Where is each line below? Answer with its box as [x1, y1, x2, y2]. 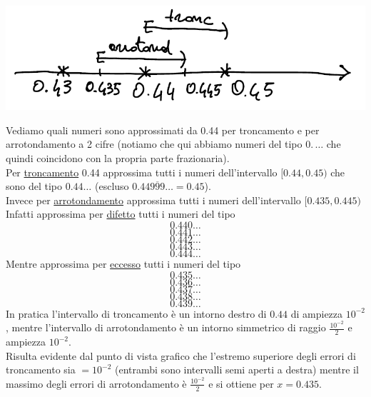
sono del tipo [6, 179, 63, 194]
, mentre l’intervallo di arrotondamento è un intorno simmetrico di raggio [6, 320, 326, 335]
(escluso [94, 179, 129, 194]
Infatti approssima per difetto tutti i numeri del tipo [6, 206, 235, 221]
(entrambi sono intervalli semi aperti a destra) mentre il [115, 362, 359, 377]
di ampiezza [290, 306, 343, 321]
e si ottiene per [208, 376, 274, 391]
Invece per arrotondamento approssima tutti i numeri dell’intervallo [6, 192, 301, 207]
